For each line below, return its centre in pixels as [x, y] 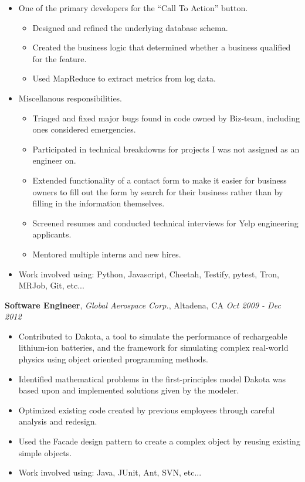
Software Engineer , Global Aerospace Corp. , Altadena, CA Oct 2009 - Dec [143, 305]
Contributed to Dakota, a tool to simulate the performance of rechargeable [153, 336]
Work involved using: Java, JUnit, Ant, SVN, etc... [110, 472]
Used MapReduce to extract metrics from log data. [124, 78]
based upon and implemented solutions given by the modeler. [129, 390]
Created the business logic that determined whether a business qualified [162, 47]
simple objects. [45, 452]
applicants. [52, 234]
